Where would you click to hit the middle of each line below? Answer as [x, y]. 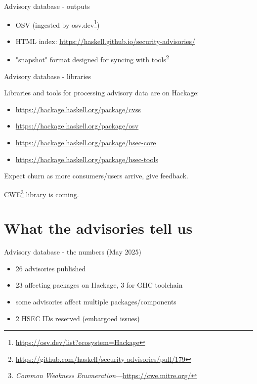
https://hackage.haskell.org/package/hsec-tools [87, 159]
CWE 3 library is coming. [42, 193]
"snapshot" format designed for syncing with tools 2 [92, 59]
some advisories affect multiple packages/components [96, 301]
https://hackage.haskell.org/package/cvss [78, 109]
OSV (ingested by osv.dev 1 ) [58, 24]
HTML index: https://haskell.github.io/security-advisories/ [105, 41]
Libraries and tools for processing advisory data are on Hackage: [102, 93]
